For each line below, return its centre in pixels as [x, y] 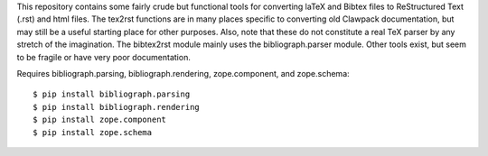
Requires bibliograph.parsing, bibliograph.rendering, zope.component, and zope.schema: [183, 73]
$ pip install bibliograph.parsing [112, 94]
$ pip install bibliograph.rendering [117, 107]
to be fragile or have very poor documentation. [104, 57]
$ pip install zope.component [100, 120]
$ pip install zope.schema [93, 132]
